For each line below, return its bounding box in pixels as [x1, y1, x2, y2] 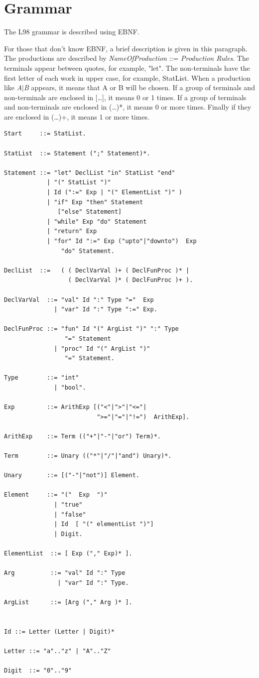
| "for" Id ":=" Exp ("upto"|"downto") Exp [46, 238, 197, 245]
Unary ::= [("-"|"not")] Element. [4, 472, 140, 479]
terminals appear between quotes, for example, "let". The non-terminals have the [4, 62, 250, 73]
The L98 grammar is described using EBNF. [4, 26, 139, 37]
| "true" [54, 501, 83, 509]
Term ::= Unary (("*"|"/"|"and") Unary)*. [4, 452, 172, 460]
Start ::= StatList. [4, 130, 86, 137]
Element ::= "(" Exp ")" [4, 491, 108, 499]
